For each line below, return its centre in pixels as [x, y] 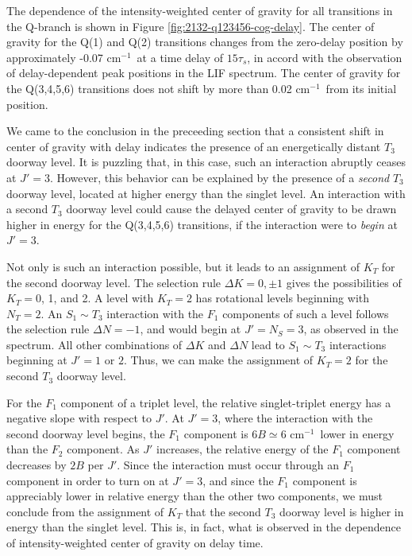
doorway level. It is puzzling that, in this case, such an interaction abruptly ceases [206, 162]
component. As [103, 449]
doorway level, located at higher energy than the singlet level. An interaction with [206, 193]
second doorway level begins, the [86, 433]
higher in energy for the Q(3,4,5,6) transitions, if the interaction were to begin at [202, 224]
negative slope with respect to [79, 418]
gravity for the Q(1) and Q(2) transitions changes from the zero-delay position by [205, 42]
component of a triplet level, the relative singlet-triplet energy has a [226, 402]
